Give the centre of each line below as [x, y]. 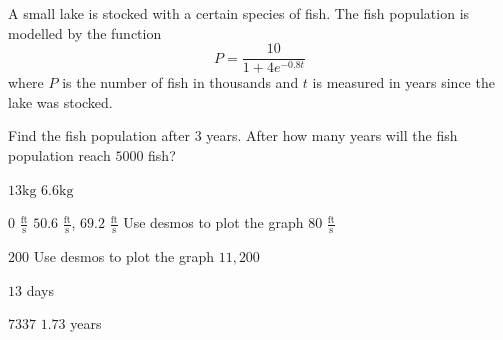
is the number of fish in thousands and [180, 82]
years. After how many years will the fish [332, 135]
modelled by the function [85, 32]
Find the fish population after [99, 135]
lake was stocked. [60, 101]
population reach [59, 155]
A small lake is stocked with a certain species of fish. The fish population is [239, 13]
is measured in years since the [403, 82]
